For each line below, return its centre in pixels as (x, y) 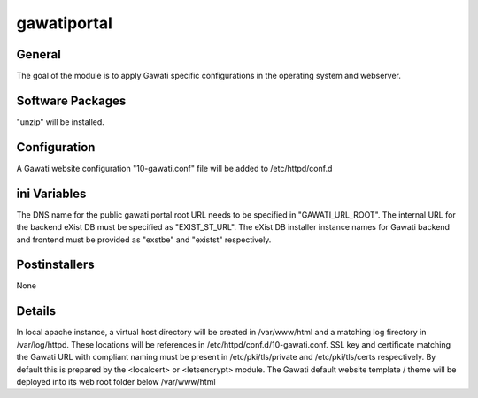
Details (36, 311)
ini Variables (51, 193)
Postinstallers (55, 265)
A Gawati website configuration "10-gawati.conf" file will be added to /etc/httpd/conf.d (174, 168)
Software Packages (71, 100)
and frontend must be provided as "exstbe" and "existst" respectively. (144, 240)
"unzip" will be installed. (61, 122)
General (39, 54)
